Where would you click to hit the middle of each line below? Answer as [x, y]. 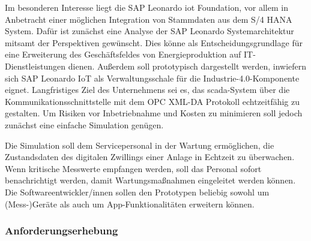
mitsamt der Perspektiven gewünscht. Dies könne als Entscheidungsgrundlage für [154, 42]
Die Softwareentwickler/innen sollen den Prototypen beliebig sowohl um [137, 192]
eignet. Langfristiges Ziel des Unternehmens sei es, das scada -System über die [147, 90]
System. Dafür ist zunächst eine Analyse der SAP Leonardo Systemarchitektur [149, 31]
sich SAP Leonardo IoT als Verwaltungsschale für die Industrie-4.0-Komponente [152, 78]
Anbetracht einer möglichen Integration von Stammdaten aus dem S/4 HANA [149, 19]
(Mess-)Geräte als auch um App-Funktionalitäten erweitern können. [130, 204]
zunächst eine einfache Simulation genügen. [84, 124]
